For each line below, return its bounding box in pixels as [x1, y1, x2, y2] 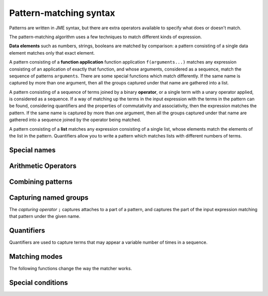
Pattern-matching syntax [9, 7, 115, 18]
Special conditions [9, 278, 68, 287]
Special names [9, 146, 56, 154]
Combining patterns [9, 177, 73, 186]
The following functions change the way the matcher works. [9, 266, 133, 272]
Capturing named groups [9, 193, 89, 202]
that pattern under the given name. [9, 214, 80, 220]
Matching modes [9, 252, 63, 261]
